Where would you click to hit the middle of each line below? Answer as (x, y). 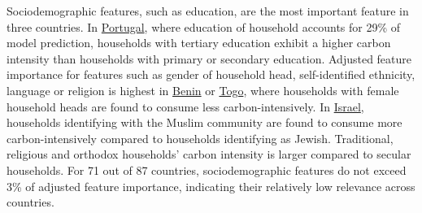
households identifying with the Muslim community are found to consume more (204, 122)
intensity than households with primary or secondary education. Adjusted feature (209, 58)
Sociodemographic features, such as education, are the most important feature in (208, 11)
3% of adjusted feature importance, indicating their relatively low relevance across (211, 186)
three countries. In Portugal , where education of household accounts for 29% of (204, 26)
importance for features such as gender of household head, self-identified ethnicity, (211, 74)
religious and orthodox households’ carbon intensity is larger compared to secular (209, 154)
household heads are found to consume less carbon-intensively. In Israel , (185, 106)
